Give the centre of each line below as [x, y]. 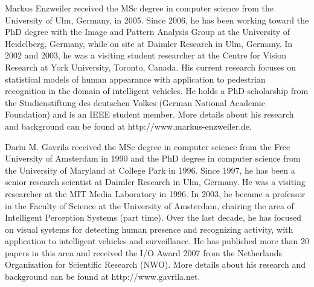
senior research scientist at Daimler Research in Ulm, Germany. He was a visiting [155, 182]
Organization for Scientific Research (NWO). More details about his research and [155, 264]
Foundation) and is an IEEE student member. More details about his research [149, 114]
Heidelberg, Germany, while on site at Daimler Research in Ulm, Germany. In [149, 43]
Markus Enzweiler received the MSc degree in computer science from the [139, 8]
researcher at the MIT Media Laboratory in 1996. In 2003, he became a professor [155, 193]
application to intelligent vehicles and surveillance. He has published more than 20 [157, 241]
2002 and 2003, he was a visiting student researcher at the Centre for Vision [146, 55]
